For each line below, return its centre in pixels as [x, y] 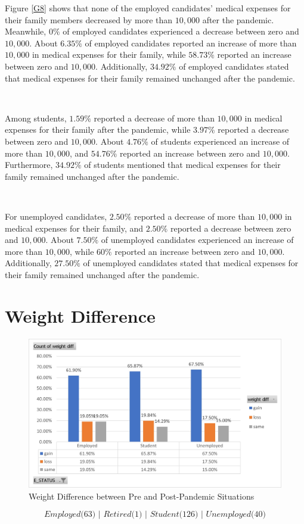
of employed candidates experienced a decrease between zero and [181, 31]
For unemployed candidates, [56, 216]
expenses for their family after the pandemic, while [98, 130]
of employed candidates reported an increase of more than [191, 43]
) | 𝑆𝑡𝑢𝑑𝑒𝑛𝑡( [161, 515]
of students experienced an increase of [220, 141]
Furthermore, [29, 165]
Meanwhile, [26, 31]
